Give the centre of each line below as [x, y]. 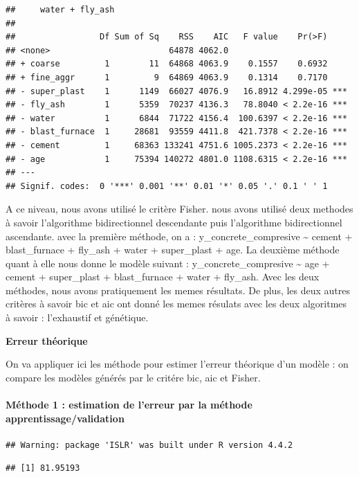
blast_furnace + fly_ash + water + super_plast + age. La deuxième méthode [173, 250]
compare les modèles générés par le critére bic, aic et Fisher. [133, 377]
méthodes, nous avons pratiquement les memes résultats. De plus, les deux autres [178, 290]
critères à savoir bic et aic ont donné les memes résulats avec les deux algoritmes [176, 304]
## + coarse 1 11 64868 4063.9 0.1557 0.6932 [167, 64]
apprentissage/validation [65, 418]
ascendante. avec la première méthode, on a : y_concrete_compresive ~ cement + [179, 236]
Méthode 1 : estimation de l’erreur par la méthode [129, 405]
